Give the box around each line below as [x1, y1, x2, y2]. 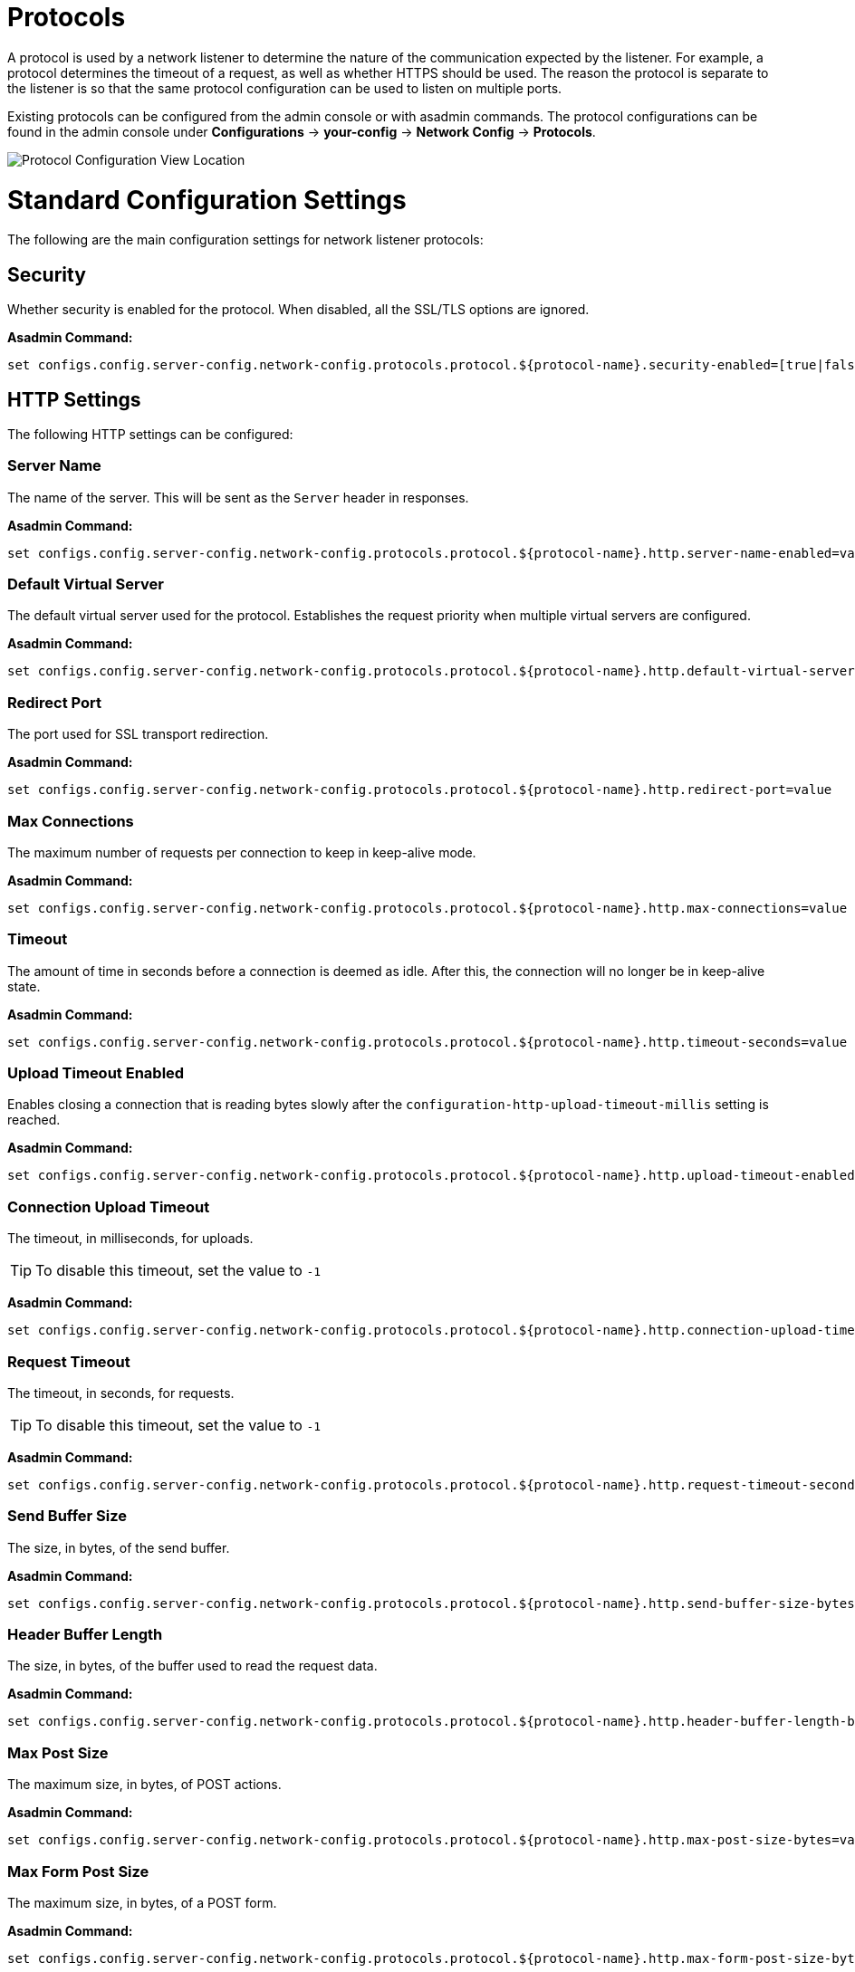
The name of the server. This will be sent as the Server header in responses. [7, 489, 469, 505]
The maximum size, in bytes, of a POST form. [7, 1894, 277, 1910]
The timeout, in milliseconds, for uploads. [7, 1230, 254, 1247]
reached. [7, 1112, 61, 1128]
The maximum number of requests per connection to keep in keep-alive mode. [7, 844, 476, 860]
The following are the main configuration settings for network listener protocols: [7, 232, 484, 248]
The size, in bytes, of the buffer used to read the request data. [7, 1658, 378, 1674]
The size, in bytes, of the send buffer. [7, 1539, 230, 1556]
